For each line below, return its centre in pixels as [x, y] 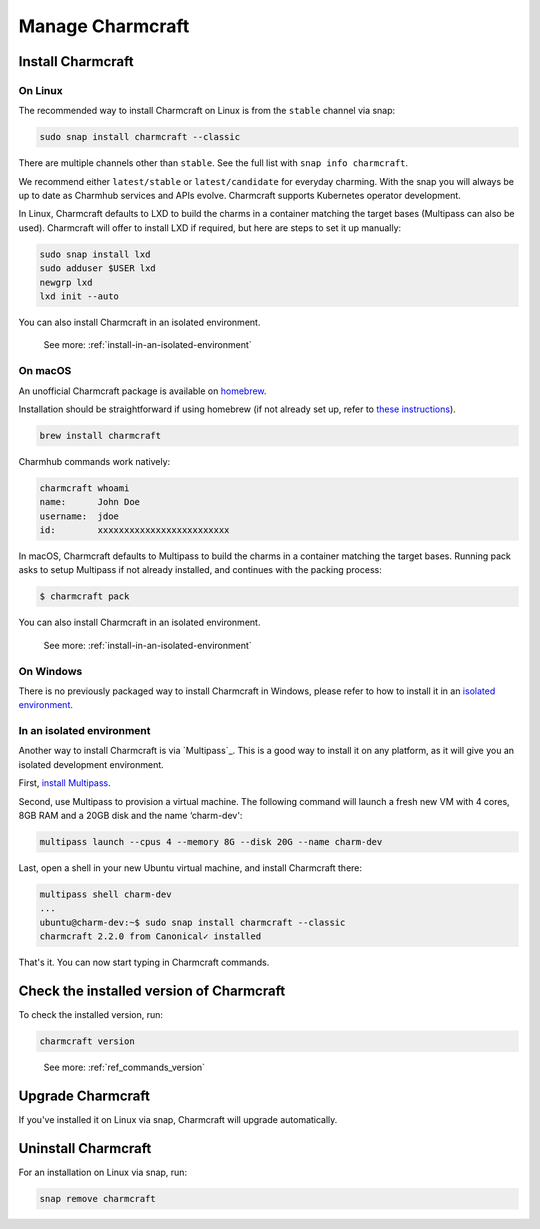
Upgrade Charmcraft [84, 1095]
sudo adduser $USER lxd [98, 268]
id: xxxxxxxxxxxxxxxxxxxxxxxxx [134, 530]
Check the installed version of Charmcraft [152, 990]
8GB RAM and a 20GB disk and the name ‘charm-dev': [130, 815]
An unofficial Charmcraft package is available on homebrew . [142, 391]
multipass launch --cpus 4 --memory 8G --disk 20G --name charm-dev [211, 841]
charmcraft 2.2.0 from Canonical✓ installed [150, 936]
